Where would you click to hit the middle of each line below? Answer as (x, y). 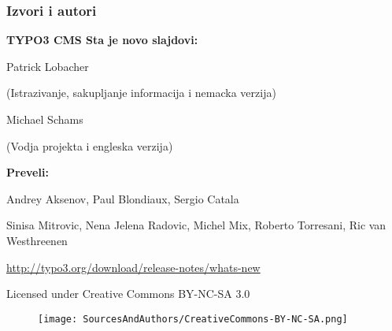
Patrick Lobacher (48, 66)
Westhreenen (37, 240)
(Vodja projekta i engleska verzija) (90, 145)
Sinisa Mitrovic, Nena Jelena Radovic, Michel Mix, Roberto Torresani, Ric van (196, 225)
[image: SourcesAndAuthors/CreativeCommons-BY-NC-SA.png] (193, 319)
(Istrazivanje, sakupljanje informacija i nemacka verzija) (141, 93)
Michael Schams (45, 119)
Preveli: (28, 172)
